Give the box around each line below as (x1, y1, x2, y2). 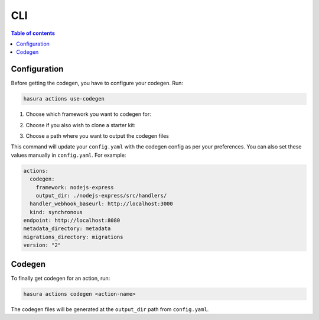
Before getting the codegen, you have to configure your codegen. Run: (11, 80, 183, 87)
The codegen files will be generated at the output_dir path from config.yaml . (11, 305, 209, 313)
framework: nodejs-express (35, 184, 115, 190)
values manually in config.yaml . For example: (11, 151, 126, 159)
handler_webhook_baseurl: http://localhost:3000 (30, 201, 174, 207)
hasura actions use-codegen (23, 95, 105, 102)
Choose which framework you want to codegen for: (25, 111, 151, 118)
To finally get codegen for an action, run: (11, 274, 110, 282)
